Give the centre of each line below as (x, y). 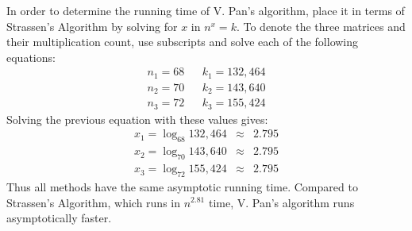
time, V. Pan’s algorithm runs (281, 202)
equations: (31, 57)
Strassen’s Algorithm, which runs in (94, 202)
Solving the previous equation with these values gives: (137, 119)
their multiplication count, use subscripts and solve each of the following (183, 42)
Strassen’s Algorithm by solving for (92, 26)
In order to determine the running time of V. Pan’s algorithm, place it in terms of (206, 10)
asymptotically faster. (59, 218)
